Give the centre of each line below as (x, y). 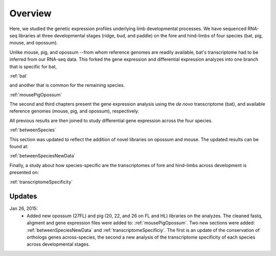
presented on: (24, 172)
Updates (23, 196)
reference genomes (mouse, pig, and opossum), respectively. (74, 111)
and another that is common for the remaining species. (67, 85)
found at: (19, 147)
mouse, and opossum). (34, 43)
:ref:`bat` (19, 76)
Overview (30, 13)
